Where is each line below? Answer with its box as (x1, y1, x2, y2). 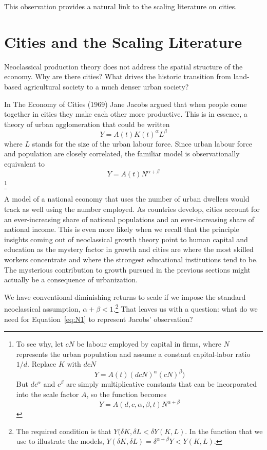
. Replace (27, 358, 56, 369)
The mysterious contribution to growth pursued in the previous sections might (4, 264, 251, 275)
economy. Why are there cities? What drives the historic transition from (4, 71, 231, 82)
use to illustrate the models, (16, 436, 104, 446)
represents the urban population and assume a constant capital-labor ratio (16, 348, 251, 359)
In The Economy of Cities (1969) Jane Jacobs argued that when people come (4, 98, 247, 109)
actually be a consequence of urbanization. (4, 274, 138, 285)
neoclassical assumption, (4, 303, 81, 314)
